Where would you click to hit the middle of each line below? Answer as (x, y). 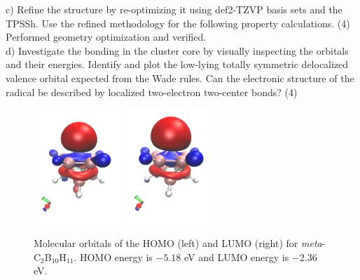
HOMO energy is (116, 256)
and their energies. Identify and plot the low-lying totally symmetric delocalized (177, 64)
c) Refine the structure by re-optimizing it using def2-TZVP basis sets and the (174, 9)
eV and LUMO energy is (237, 256)
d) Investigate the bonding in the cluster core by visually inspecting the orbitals (177, 50)
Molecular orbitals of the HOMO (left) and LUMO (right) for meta (178, 243)
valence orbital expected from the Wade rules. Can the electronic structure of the (180, 78)
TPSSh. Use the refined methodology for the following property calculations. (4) (178, 23)
